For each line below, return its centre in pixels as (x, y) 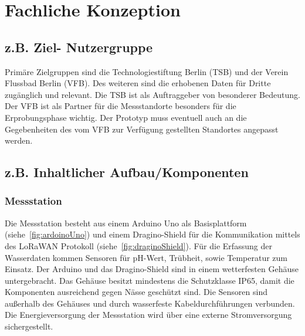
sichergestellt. (29, 326)
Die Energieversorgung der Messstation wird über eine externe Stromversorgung (148, 315)
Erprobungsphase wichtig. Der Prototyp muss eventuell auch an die (126, 117)
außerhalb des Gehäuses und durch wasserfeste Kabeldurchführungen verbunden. (150, 303)
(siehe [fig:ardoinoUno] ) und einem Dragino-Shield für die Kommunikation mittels (152, 234)
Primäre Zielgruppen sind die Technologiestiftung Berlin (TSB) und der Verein (147, 71)
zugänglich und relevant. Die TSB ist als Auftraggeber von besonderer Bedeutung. (152, 94)
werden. (19, 140)
